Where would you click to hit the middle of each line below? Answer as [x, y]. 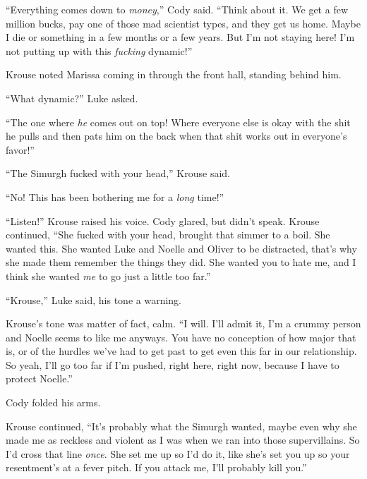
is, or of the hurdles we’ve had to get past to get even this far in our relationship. [181, 351]
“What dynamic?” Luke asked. [72, 98]
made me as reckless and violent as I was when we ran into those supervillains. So [183, 440]
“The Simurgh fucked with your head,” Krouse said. [118, 173]
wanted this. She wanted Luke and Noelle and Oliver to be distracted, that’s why [181, 248]
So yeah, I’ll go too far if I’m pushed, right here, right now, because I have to [173, 364]
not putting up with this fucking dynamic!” [99, 50]
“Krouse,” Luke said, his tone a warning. [94, 299]
